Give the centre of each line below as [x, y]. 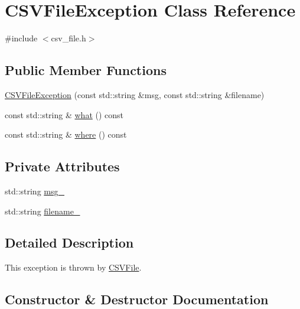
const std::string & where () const [66, 134]
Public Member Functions [86, 70]
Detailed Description [69, 243]
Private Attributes [62, 166]
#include [21, 38]
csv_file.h [69, 38]
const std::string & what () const [64, 114]
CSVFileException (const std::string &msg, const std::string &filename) [135, 94]
